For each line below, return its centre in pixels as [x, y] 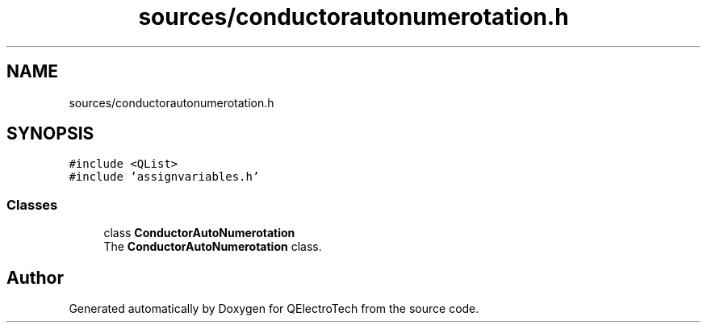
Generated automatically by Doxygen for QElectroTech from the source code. [274, 309]
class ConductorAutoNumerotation [199, 233]
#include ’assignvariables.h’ [164, 177]
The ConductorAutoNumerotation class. [213, 247]
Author [35, 277]
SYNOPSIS [50, 134]
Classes [32, 204]
